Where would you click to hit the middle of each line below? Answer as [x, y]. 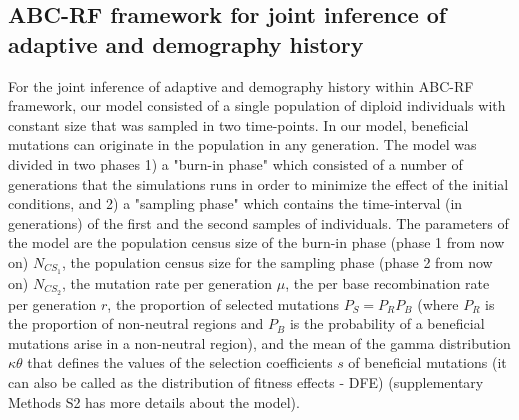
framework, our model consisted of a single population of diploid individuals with [257, 105]
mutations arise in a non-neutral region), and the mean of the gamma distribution [259, 342]
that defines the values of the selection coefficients [180, 362]
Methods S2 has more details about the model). [154, 401]
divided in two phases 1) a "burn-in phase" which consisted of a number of [235, 163]
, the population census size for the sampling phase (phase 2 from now [277, 261]
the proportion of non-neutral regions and [136, 323]
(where [438, 303]
